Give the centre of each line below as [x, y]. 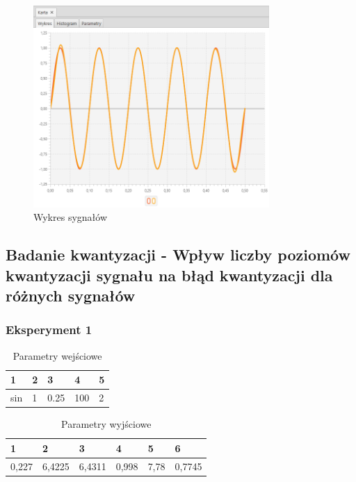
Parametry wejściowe [57, 355]
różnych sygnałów [71, 296]
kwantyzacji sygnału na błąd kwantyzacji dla [169, 275]
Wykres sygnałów [71, 217]
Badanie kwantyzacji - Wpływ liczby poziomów [178, 255]
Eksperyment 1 [49, 330]
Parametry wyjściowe [106, 424]
